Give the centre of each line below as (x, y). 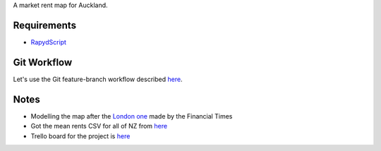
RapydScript (49, 42)
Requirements (45, 25)
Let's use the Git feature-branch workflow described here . (98, 79)
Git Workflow (43, 62)
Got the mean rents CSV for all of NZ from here (99, 126)
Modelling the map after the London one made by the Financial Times (132, 116)
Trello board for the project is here (80, 136)
